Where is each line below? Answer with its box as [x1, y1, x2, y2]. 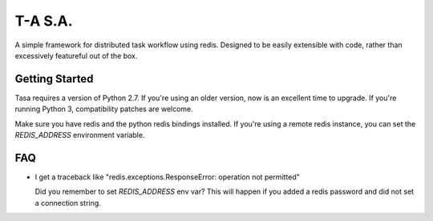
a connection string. [34, 198, 102, 207]
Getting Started [14, 72, 94, 86]
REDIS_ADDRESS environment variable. [14, 131, 145, 140]
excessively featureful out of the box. [14, 50, 138, 60]
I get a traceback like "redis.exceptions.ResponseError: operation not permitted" [34, 172, 301, 182]
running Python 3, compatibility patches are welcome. [14, 104, 194, 114]
